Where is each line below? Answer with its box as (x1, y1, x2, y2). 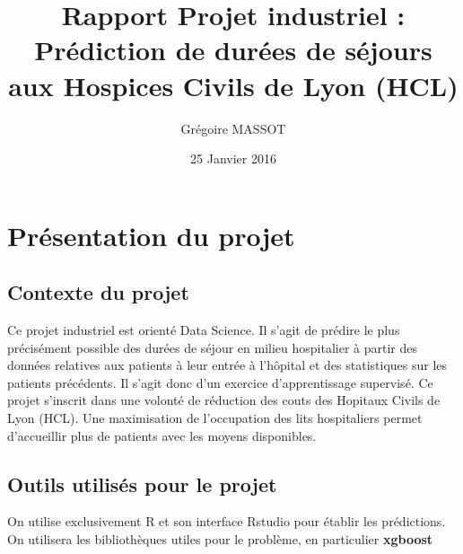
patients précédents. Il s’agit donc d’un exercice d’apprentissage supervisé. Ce (7, 373, 433, 391)
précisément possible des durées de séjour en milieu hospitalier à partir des (7, 338, 417, 356)
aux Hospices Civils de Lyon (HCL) (8, 66, 459, 103)
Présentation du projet (7, 216, 295, 253)
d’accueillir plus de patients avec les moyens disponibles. (7, 426, 317, 444)
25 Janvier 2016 (190, 149, 276, 168)
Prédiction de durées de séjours (34, 31, 432, 68)
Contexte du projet (7, 278, 189, 306)
